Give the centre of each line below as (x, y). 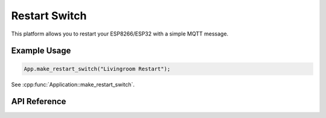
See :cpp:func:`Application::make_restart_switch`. (73, 84)
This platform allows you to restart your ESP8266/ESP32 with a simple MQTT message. (120, 34)
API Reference (39, 101)
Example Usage (41, 51)
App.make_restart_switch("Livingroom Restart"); (97, 69)
